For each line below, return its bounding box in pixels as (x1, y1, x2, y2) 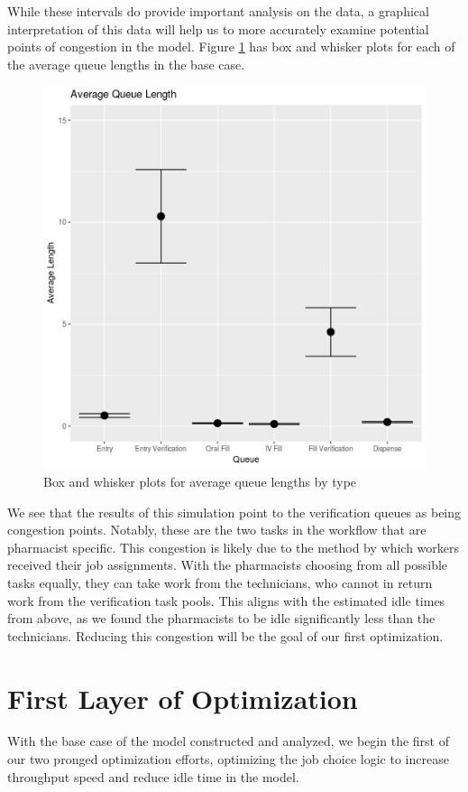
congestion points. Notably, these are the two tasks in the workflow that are (7, 520, 427, 539)
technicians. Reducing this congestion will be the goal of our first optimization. (7, 626, 444, 645)
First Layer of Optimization (7, 679, 358, 716)
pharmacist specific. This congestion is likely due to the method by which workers (7, 537, 460, 556)
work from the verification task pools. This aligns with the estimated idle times (7, 591, 445, 610)
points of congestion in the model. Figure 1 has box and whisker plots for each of (7, 37, 455, 56)
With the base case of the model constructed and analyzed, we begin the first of (7, 731, 449, 750)
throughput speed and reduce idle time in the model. (7, 767, 299, 786)
